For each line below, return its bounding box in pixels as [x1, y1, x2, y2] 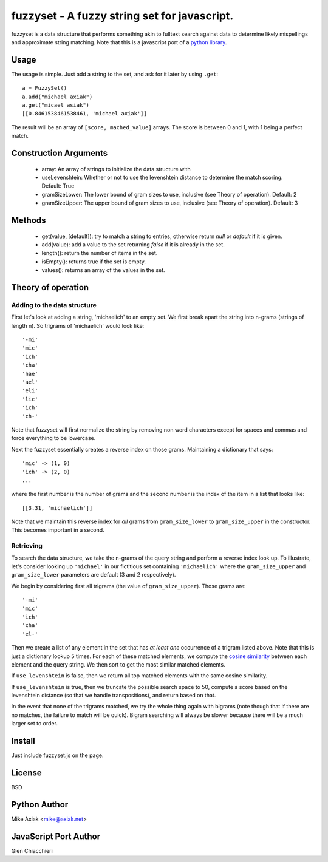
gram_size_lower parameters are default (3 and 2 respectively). [11, 571, 176, 579]
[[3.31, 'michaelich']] [22, 504, 93, 511]
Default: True [41, 182, 75, 189]
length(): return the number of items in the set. [41, 249, 158, 257]
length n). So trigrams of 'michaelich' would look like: [11, 322, 145, 329]
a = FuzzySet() [22, 85, 67, 92]
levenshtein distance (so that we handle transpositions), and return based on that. [11, 692, 216, 699]
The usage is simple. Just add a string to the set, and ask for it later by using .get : [11, 70, 219, 78]
